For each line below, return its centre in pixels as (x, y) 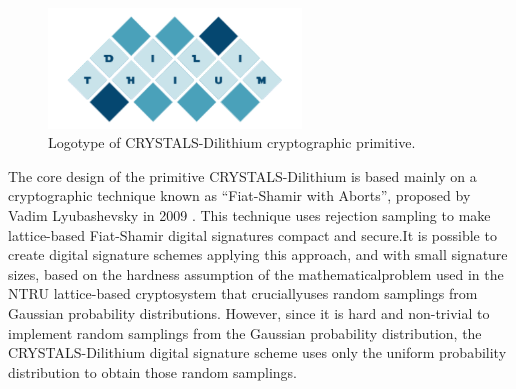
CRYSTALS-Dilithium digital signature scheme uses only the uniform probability (257, 352)
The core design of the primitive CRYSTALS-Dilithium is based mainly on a (242, 175)
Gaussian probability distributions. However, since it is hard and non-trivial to (249, 312)
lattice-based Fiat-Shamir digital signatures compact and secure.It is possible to (252, 234)
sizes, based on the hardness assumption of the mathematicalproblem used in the (256, 273)
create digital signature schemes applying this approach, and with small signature (258, 254)
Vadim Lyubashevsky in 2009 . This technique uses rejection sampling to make (249, 215)
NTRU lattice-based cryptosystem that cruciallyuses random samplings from (243, 293)
